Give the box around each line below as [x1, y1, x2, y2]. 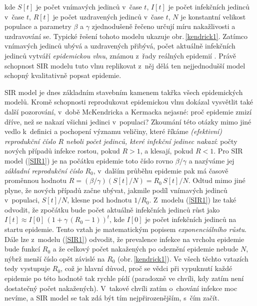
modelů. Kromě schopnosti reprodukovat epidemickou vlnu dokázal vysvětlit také [4, 96, 253, 107]
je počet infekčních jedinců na [145, 214, 236, 224]
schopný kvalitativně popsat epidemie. [4, 70, 121, 80]
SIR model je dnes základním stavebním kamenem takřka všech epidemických [4, 86, 243, 97]
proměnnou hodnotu [4, 175, 67, 185]
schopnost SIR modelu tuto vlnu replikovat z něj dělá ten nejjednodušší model [4, 60, 245, 70]
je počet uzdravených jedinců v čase [52, 11, 164, 21]
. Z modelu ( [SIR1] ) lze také [149, 194, 236, 205]
